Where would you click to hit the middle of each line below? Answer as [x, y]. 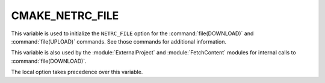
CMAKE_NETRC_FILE [65, 16]
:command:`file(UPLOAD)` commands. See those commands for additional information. [119, 41]
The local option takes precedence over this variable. [77, 72]
